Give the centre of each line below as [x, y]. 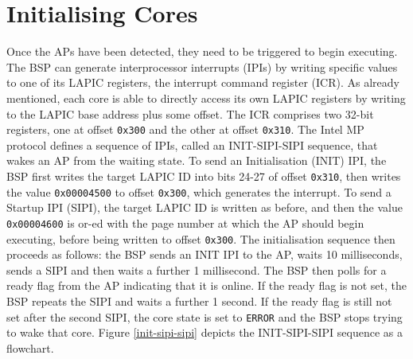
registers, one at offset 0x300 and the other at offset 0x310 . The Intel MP [185, 129]
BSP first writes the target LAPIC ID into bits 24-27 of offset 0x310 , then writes [204, 176]
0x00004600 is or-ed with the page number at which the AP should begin [185, 222]
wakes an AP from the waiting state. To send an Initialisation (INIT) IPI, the [197, 160]
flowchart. [30, 347]
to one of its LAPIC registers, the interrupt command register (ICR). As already [203, 82]
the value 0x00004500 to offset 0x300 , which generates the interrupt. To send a [199, 191]
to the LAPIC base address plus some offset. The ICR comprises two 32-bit [190, 113]
